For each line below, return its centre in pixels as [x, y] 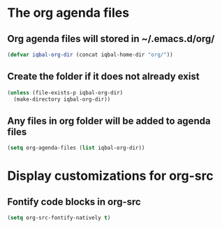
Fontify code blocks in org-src [74, 202]
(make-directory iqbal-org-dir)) [62, 99]
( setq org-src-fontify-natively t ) [59, 218]
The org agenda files [68, 13]
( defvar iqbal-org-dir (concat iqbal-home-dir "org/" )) [90, 55]
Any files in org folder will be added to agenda [109, 121]
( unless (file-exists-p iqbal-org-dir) [65, 92]
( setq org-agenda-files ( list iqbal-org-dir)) [76, 148]
